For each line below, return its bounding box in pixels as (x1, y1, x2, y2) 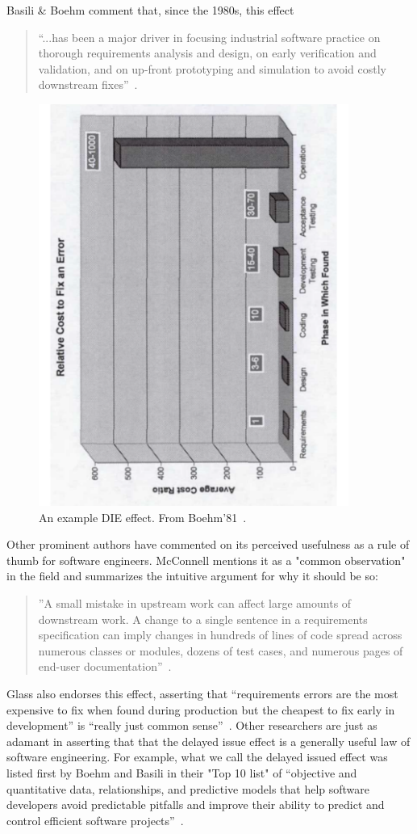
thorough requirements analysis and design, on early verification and (38, 44, 377, 61)
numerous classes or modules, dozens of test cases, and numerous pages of (38, 642, 403, 659)
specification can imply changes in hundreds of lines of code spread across (38, 626, 402, 643)
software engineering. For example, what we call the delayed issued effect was (6, 748, 388, 765)
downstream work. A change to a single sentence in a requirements (38, 610, 368, 627)
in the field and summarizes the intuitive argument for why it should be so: (6, 567, 378, 584)
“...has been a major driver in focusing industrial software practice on (38, 28, 381, 45)
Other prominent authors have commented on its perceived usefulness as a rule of (6, 536, 410, 553)
